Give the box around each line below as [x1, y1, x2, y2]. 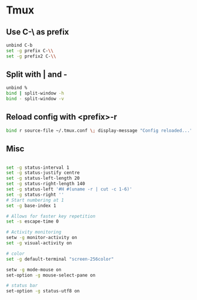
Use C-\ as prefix [6, 27, 69, 37]
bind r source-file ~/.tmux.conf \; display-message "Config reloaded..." [6, 127, 193, 134]
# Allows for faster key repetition [6, 213, 96, 219]
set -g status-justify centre [6, 170, 80, 176]
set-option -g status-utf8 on [6, 288, 80, 294]
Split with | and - [6, 70, 67, 80]
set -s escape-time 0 [6, 219, 59, 224]
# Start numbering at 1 [6, 197, 64, 203]
